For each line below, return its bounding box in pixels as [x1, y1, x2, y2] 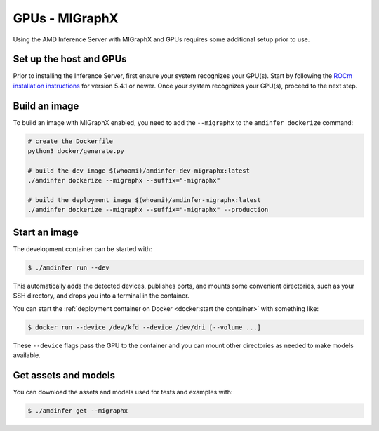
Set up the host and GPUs [13, 53, 127, 65]
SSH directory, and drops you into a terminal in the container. [13, 291, 189, 300]
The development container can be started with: [13, 244, 152, 253]
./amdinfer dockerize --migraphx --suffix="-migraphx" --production [27, 206, 269, 214]
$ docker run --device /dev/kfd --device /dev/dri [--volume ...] [27, 323, 261, 331]
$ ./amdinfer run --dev [27, 263, 110, 272]
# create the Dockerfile [27, 137, 114, 145]
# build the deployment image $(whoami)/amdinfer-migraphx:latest [27, 197, 261, 204]
